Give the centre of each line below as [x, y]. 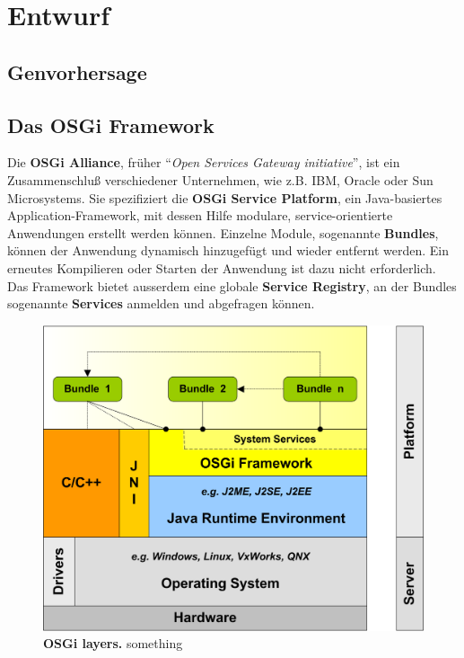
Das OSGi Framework [111, 124]
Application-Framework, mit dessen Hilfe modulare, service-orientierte [200, 215]
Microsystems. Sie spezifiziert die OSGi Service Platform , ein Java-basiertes [225, 197]
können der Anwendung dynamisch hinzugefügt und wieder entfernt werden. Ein [228, 250]
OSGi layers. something [113, 643]
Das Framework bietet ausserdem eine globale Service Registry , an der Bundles [232, 285]
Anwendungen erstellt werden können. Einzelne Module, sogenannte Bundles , [223, 232]
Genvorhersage [77, 71]
